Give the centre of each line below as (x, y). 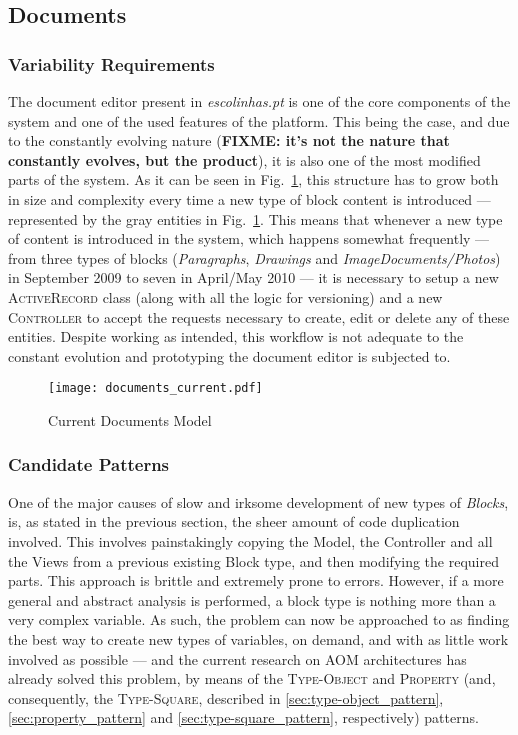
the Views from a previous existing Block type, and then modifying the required (253, 560)
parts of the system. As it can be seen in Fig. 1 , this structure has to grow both (253, 179)
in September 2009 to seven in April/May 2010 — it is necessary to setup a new (253, 277)
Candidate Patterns (89, 464)
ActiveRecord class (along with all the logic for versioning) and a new (225, 296)
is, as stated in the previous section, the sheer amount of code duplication (234, 521)
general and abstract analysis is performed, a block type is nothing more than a (252, 599)
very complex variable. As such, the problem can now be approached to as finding (259, 619)
